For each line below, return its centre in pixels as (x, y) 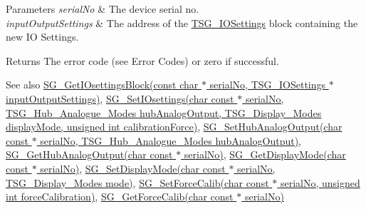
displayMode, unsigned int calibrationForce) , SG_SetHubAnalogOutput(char (174, 127)
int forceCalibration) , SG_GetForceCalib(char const (120, 197)
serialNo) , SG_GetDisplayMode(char (265, 154)
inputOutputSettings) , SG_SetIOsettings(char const (120, 98)
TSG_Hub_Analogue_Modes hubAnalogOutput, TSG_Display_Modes (164, 112)
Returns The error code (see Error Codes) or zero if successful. (142, 60)
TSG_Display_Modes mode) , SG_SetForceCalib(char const (137, 182)
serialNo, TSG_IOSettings (268, 85)
